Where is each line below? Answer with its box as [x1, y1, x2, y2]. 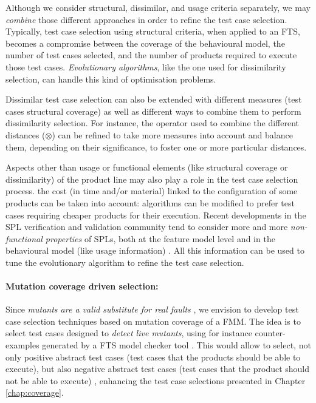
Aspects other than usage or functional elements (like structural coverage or [5, 161, 288, 174]
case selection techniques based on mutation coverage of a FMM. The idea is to [5, 314, 301, 327]
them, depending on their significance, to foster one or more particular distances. [5, 140, 307, 153]
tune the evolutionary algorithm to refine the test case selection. [5, 256, 244, 268]
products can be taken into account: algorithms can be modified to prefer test [5, 196, 295, 209]
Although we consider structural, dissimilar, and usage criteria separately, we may [5, 1, 311, 13]
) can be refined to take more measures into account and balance [52, 128, 293, 141]
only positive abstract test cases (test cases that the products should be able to [5, 350, 301, 363]
